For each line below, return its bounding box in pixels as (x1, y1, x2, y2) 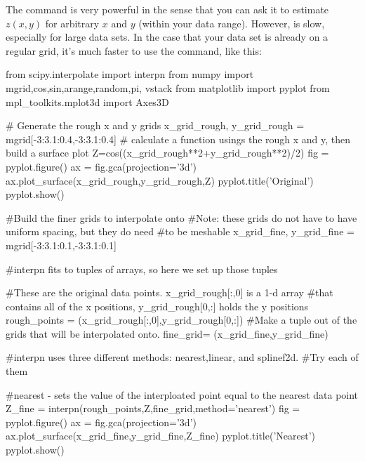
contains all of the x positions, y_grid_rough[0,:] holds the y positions (6, 298, 309, 313)
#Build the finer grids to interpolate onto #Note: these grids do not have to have (6, 210, 357, 225)
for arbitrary (45, 15, 100, 30)
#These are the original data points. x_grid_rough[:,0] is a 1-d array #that (6, 285, 333, 300)
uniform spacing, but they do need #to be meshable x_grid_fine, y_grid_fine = (6, 224, 354, 239)
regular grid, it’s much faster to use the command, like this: (6, 43, 262, 58)
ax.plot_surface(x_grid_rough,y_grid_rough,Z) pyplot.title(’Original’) (6, 173, 314, 187)
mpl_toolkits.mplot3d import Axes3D (6, 94, 169, 109)
